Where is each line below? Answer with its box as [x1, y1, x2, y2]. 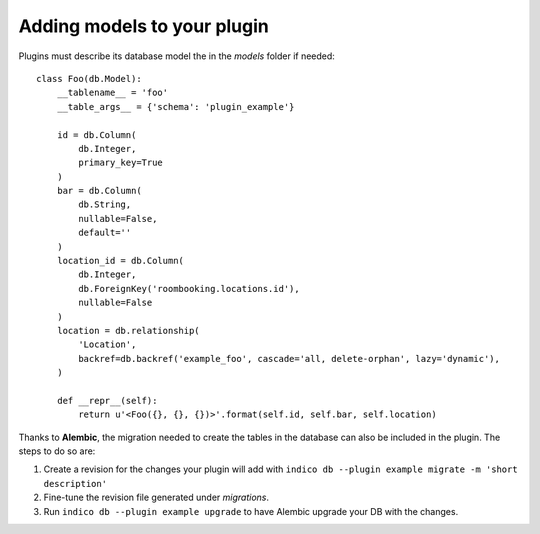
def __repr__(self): [56, 395, 158, 406]
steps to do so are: [18, 445, 96, 457]
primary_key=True [78, 157, 164, 169]
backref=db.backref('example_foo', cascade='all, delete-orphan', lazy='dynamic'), [78, 353, 500, 364]
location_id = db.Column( [56, 255, 185, 267]
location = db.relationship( [56, 325, 200, 336]
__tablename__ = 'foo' [56, 87, 169, 99]
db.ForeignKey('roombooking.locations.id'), [78, 283, 300, 294]
